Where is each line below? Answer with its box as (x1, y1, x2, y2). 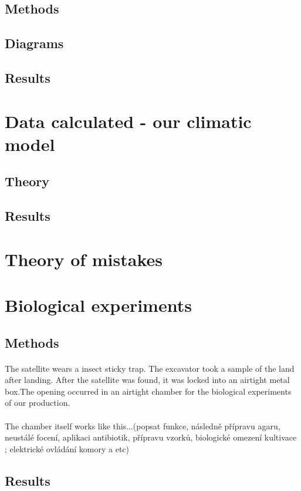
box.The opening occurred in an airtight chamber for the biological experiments (5, 385, 292, 397)
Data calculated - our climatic (5, 109, 252, 133)
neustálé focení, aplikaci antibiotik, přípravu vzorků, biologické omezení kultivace (5, 431, 297, 443)
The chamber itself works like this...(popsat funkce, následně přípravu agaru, (5, 419, 280, 432)
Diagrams (5, 34, 64, 52)
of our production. (5, 396, 70, 409)
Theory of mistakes (5, 247, 163, 271)
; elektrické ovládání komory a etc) (5, 442, 130, 455)
